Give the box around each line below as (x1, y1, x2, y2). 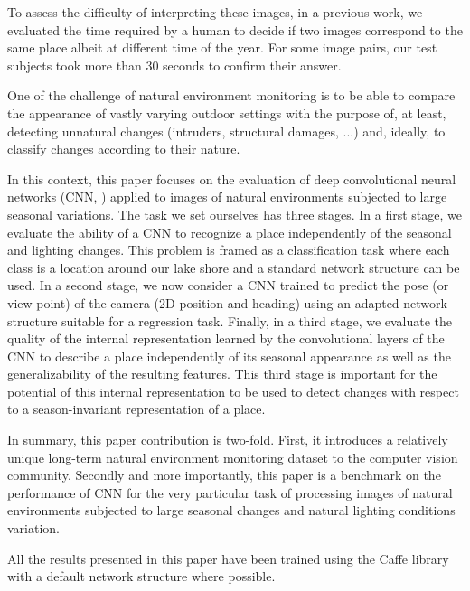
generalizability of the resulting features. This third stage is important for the (7, 364, 437, 383)
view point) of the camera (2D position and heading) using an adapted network (7, 293, 447, 312)
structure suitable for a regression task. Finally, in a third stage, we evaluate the (7, 311, 453, 330)
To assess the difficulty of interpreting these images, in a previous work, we (7, 3, 423, 21)
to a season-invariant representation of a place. (7, 399, 266, 418)
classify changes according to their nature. (7, 139, 240, 158)
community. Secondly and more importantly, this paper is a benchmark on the (7, 465, 441, 484)
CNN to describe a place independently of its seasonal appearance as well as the (7, 346, 451, 365)
